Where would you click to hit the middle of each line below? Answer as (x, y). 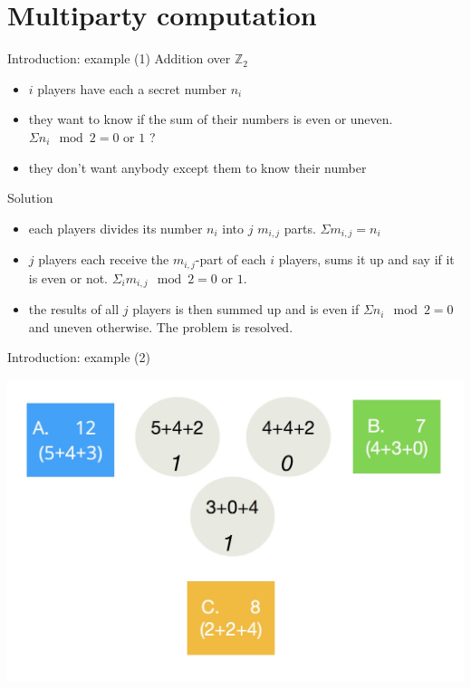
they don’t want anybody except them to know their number (197, 167)
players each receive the (104, 259)
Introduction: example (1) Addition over (119, 58)
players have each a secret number (132, 88)
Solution (30, 198)
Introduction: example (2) (79, 357)
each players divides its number (115, 228)
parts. (300, 228)
